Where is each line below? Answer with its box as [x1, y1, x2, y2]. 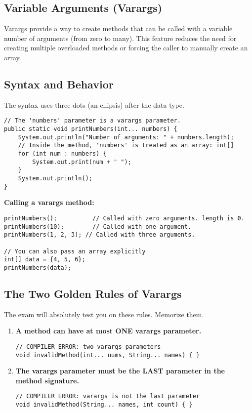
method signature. [15, 375, 79, 385]
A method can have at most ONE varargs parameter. [15, 326, 202, 336]
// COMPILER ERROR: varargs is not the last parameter [15, 393, 200, 400]
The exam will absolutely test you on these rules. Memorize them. [4, 309, 204, 319]
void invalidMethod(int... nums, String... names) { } [15, 351, 200, 359]
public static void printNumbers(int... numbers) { [4, 125, 177, 133]
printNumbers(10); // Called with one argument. [4, 223, 192, 230]
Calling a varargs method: [4, 197, 94, 207]
